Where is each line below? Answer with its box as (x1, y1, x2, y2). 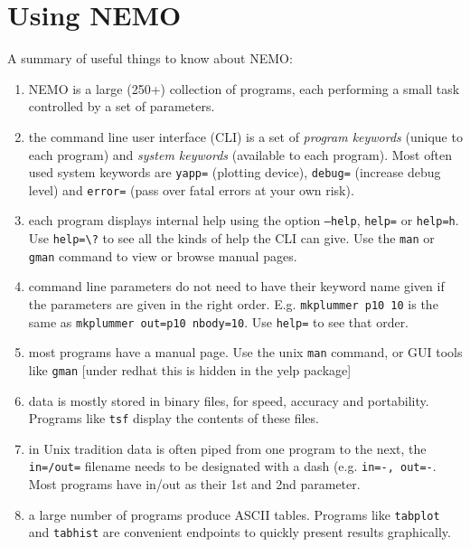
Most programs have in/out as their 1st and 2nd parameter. (28, 475, 361, 494)
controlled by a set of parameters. (28, 97, 215, 116)
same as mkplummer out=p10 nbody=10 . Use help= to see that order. (28, 312, 409, 331)
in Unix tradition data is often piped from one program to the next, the (28, 439, 427, 457)
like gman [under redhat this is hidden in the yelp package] (28, 360, 352, 379)
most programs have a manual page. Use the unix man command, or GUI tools (28, 343, 463, 362)
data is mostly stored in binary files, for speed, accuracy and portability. (28, 391, 429, 410)
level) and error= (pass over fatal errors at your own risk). (28, 180, 354, 199)
